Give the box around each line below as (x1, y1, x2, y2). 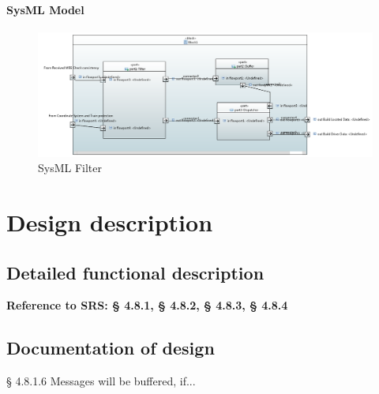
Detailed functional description (6, 260, 265, 284)
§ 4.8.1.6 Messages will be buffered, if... (6, 373, 196, 389)
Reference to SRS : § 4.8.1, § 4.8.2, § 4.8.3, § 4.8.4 (6, 297, 288, 313)
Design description (6, 205, 213, 238)
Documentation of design (6, 336, 215, 360)
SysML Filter (38, 159, 103, 176)
